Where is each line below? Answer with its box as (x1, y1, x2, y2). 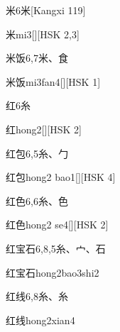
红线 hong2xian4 (6, 312, 75, 327)
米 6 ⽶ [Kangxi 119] (6, 3, 86, 17)
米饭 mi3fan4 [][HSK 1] (6, 74, 101, 89)
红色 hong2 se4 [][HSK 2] (6, 217, 109, 232)
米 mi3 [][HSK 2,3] (6, 26, 80, 41)
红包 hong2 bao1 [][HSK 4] (6, 170, 116, 184)
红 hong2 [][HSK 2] (6, 121, 82, 136)
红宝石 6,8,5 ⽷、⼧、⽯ (6, 240, 106, 255)
